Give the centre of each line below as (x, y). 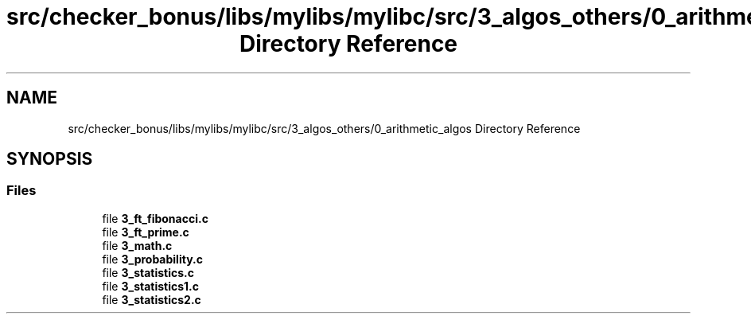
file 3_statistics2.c (152, 299)
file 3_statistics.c (148, 272)
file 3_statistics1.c (151, 286)
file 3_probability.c (152, 259)
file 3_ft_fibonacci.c (155, 218)
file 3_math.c (137, 245)
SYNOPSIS (50, 159)
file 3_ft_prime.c (146, 232)
